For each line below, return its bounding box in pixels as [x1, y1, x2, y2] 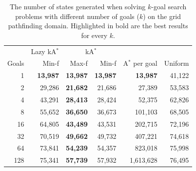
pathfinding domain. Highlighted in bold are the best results [8, 20, 188, 31]
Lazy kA [31, 46, 57, 56]
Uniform [164, 58, 189, 68]
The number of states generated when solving [10, 1, 146, 11]
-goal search [151, 1, 187, 11]
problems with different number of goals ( [15, 11, 139, 21]
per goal [133, 58, 157, 68]
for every [81, 30, 108, 40]
